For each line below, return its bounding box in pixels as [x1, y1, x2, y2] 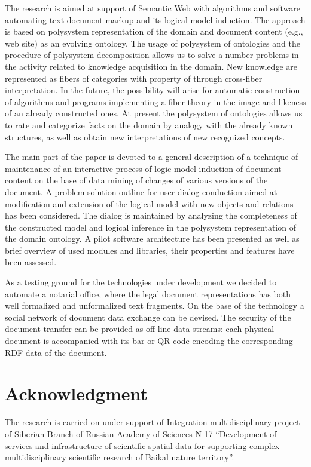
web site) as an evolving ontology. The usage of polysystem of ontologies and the [5, 36, 300, 49]
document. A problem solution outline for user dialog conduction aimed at [5, 185, 278, 198]
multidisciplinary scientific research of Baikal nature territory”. [5, 451, 234, 463]
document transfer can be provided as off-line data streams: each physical [5, 322, 275, 335]
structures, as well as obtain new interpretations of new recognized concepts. [5, 130, 285, 143]
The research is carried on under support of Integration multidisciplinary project [5, 416, 300, 428]
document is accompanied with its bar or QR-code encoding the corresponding [5, 334, 293, 347]
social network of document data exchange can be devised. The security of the [5, 311, 291, 323]
